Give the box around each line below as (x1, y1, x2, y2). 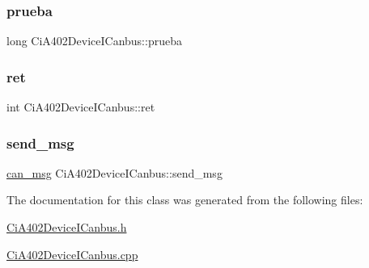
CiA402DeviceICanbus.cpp (6, 245, 138, 262)
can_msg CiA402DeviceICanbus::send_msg (6, 164, 223, 181)
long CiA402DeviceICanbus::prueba (6, 32, 182, 49)
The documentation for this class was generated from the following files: (6, 191, 363, 208)
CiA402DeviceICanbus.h (6, 219, 127, 236)
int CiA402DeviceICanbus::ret (6, 98, 155, 115)
